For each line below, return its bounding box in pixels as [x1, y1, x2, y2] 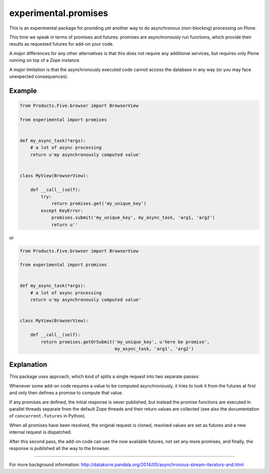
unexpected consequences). [9, 73, 68, 79]
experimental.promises [9, 7, 108, 18]
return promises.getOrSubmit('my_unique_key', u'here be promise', [40, 339, 210, 344]
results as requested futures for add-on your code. [9, 41, 114, 47]
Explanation [9, 360, 47, 369]
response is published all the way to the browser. [9, 445, 110, 451]
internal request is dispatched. [9, 429, 72, 435]
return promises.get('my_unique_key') [51, 200, 147, 206]
